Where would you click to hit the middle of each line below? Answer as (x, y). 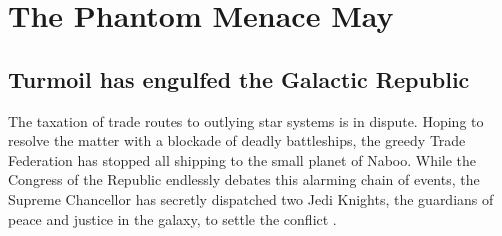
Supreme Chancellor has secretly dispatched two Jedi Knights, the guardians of (251, 198)
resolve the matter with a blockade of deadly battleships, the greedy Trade (237, 140)
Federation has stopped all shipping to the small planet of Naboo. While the (242, 159)
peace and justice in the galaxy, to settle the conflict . (172, 218)
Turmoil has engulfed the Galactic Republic (239, 78)
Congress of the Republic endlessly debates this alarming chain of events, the (244, 179)
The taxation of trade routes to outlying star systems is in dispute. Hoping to (246, 120)
